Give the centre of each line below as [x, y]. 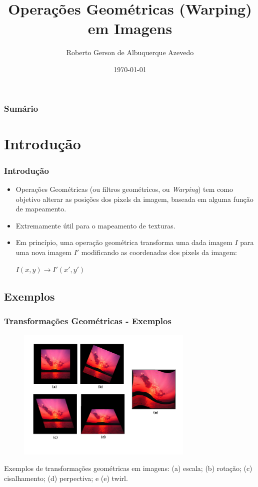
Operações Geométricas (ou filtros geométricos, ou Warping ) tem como [124, 189]
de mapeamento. [41, 209]
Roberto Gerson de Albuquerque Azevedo [130, 52]
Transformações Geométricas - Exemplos [88, 320]
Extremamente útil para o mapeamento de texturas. [95, 225]
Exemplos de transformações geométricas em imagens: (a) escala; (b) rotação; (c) [128, 468]
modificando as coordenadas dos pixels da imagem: [159, 252]
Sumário [21, 108]
